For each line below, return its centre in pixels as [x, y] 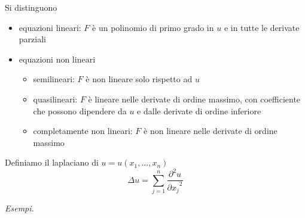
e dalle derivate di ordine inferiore [199, 110]
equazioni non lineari [57, 59]
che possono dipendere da [80, 110]
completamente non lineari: [83, 131]
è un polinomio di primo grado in [153, 27]
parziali [32, 39]
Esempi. [19, 208]
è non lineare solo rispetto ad [139, 79]
